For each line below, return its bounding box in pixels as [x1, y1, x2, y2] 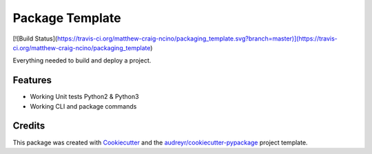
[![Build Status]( [12, 34, 58, 43]
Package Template [12, 10, 121, 25]
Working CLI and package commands [30, 102, 137, 110]
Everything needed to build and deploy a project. [12, 56, 152, 65]
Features [12, 74, 52, 86]
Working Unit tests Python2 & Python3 [30, 93, 139, 101]
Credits [12, 120, 45, 132]
